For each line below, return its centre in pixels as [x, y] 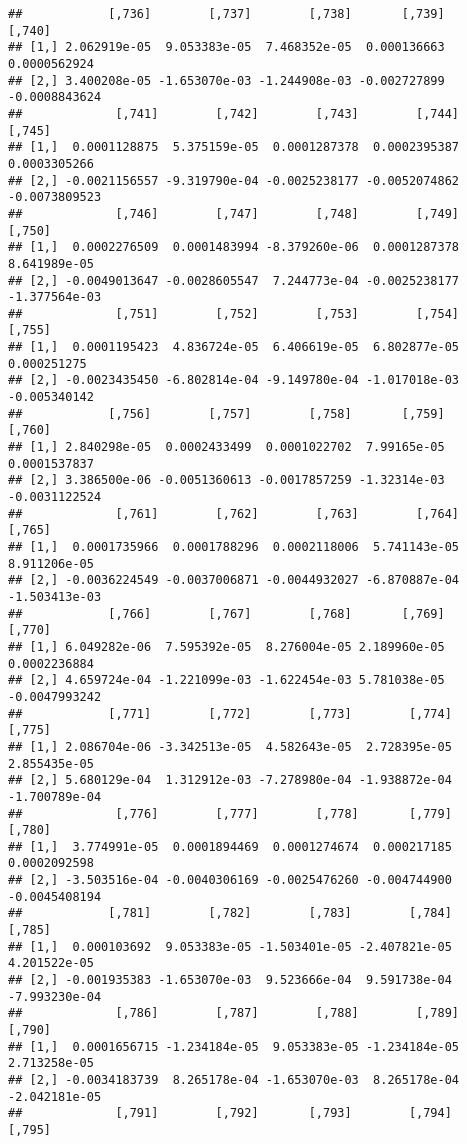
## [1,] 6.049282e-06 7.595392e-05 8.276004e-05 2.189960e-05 [226, 646]
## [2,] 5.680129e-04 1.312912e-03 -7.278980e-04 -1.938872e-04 [230, 780]
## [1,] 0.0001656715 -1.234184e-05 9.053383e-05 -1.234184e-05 [234, 1046]
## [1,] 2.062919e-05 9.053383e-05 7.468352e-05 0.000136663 [226, 47]
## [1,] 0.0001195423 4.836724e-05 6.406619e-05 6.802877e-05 [234, 347]
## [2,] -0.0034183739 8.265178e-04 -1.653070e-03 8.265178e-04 [234, 1080]
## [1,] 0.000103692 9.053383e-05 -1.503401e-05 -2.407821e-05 [230, 946]
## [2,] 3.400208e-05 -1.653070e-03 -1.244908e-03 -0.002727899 [226, 80]
